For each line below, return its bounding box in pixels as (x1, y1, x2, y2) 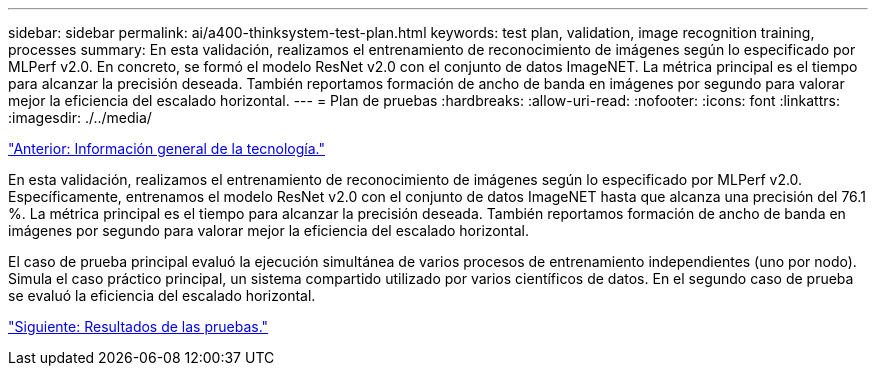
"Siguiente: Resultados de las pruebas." (8, 318, 269, 335)
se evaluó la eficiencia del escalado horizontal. (8, 287, 316, 304)
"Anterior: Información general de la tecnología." (8, 140, 325, 157)
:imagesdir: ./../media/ (8, 109, 152, 126)
